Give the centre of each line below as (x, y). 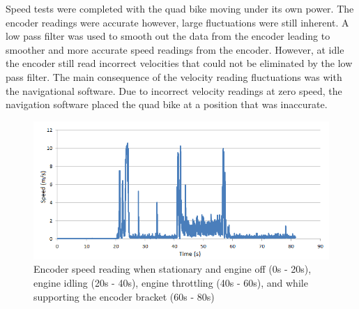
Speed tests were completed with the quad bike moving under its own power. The (180, 8)
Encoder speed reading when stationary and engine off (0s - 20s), (173, 269)
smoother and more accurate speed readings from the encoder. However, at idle (175, 49)
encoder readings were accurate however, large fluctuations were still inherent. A (177, 22)
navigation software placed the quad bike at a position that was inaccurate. (167, 104)
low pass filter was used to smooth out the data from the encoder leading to (168, 36)
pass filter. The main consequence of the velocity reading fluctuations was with (174, 76)
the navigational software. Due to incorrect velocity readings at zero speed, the (174, 90)
